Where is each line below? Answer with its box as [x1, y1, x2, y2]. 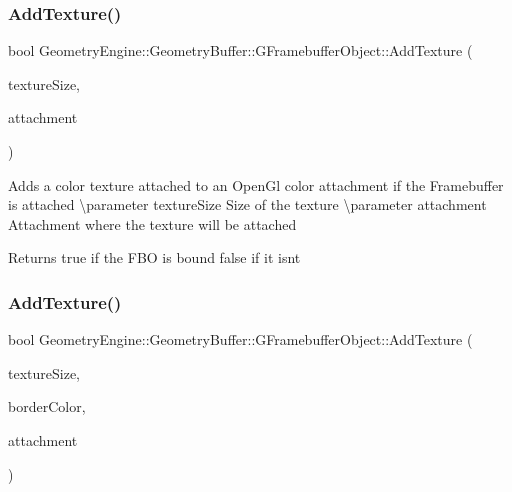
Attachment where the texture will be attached [8, 213, 297, 234]
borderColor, [8, 396, 86, 417]
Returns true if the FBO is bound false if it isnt [8, 247, 301, 268]
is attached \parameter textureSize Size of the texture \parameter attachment [8, 194, 487, 215]
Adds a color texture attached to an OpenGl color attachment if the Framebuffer [8, 174, 504, 195]
